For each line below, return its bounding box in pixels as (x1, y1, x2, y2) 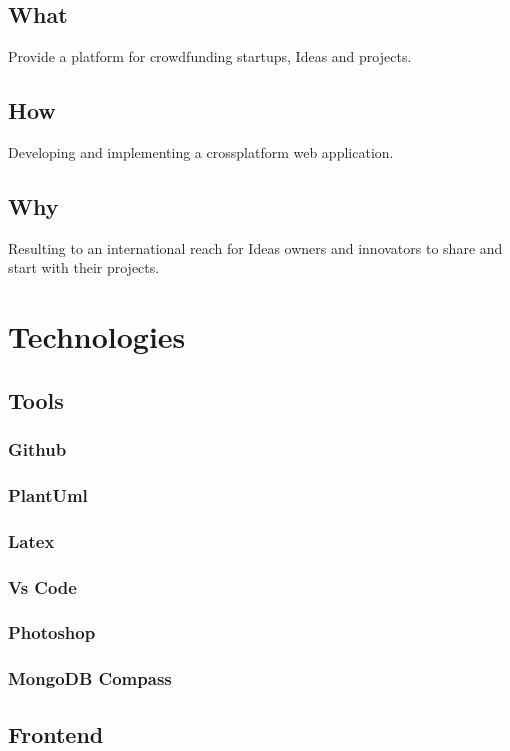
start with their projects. (8, 257, 160, 278)
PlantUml (8, 482, 88, 507)
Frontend (8, 718, 104, 749)
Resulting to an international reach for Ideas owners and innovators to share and (8, 237, 503, 258)
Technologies (8, 316, 186, 357)
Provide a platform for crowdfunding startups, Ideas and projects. (8, 46, 412, 67)
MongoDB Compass (8, 666, 172, 691)
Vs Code (8, 574, 77, 599)
